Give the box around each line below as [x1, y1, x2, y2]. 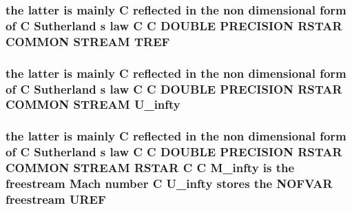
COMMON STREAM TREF [6, 32, 170, 50]
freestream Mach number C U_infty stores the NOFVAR [6, 175, 333, 192]
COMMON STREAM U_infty [6, 96, 180, 113]
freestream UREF [6, 190, 106, 207]
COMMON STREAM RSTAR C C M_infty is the [6, 159, 295, 176]
